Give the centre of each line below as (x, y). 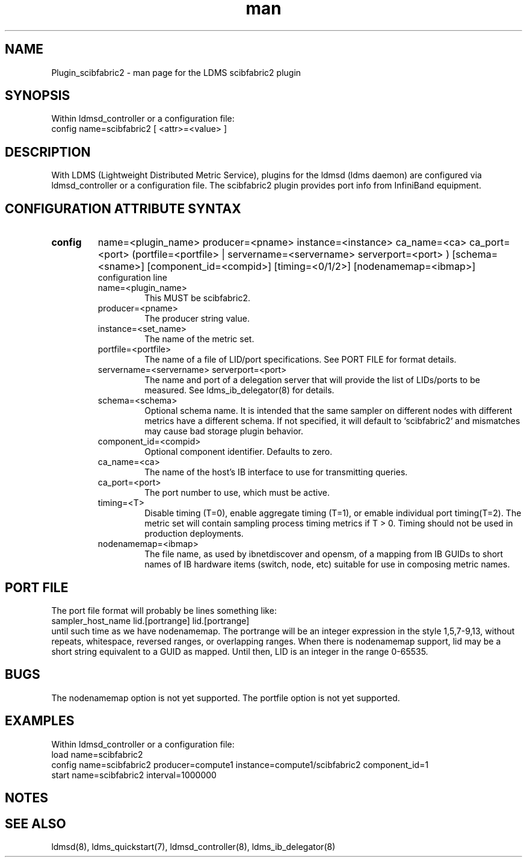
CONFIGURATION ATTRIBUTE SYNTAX (123, 208)
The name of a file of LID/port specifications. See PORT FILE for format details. (300, 360)
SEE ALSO (35, 823)
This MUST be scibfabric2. (197, 298)
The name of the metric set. (199, 339)
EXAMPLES (40, 721)
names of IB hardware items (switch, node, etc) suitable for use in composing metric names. (327, 564)
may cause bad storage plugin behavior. (224, 431)
